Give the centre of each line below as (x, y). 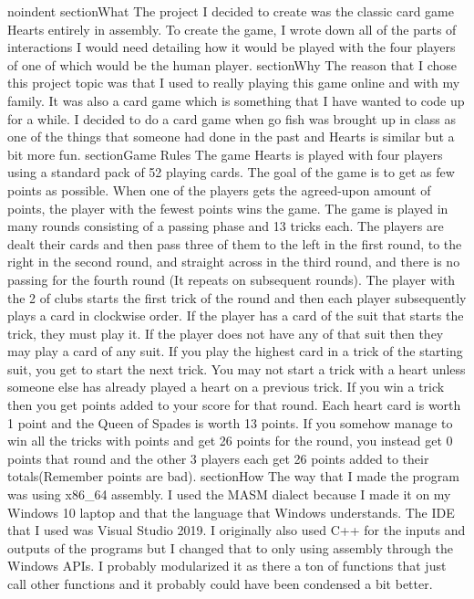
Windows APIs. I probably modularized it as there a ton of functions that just (227, 566)
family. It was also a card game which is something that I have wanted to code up (236, 100)
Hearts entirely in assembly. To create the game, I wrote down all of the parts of (232, 29)
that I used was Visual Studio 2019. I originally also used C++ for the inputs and (237, 530)
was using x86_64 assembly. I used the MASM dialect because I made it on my (229, 494)
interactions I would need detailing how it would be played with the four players (232, 47)
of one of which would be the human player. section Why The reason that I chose (232, 64)
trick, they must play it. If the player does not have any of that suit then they (226, 333)
